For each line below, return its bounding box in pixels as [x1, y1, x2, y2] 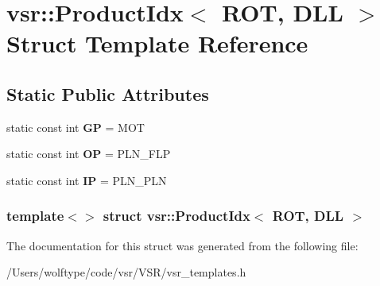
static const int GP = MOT [6, 118, 145, 135]
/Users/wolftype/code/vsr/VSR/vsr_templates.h [6, 264, 246, 280]
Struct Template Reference [6, 27, 308, 60]
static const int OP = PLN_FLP [6, 145, 171, 162]
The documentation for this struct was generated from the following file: [6, 237, 359, 253]
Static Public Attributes [6, 81, 209, 106]
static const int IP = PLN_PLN [6, 172, 167, 188]
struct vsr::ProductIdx [103, 206, 250, 226]
